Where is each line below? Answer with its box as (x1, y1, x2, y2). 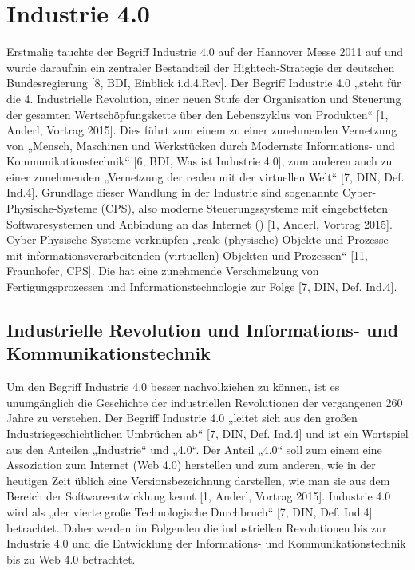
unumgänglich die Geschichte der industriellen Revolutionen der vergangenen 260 (6, 393, 403, 410)
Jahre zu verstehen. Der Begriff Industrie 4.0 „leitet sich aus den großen (6, 409, 358, 426)
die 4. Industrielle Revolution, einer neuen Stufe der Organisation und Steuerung (6, 90, 401, 106)
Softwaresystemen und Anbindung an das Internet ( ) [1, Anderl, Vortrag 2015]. (6, 215, 393, 232)
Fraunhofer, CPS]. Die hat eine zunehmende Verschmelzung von (6, 262, 319, 279)
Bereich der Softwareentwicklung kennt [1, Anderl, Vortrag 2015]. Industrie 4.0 (6, 488, 391, 504)
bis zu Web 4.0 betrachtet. (6, 550, 136, 567)
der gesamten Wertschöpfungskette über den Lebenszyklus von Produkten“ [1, (6, 106, 389, 122)
